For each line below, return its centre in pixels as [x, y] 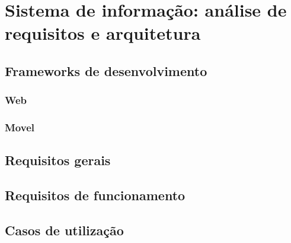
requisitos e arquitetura [103, 33]
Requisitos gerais [58, 160]
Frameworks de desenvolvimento [106, 70]
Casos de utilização [64, 230]
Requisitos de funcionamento [95, 195]
